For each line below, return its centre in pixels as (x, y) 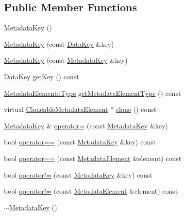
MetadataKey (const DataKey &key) (59, 44)
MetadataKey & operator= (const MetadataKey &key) (86, 125)
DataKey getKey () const (42, 76)
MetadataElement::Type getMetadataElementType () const (92, 93)
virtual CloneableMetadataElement (56, 109)
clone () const (136, 109)
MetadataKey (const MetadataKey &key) (66, 60)
